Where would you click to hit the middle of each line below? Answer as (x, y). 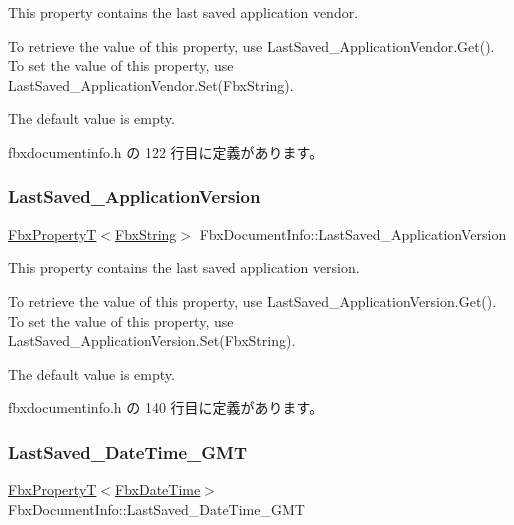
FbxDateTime (158, 489)
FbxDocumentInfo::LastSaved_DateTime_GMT (156, 508)
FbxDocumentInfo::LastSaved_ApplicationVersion (353, 233)
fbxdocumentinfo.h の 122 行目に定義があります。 (166, 151)
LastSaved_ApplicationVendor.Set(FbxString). (151, 84)
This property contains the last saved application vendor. (183, 12)
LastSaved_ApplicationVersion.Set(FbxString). (152, 340)
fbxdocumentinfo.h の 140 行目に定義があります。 (166, 407)
